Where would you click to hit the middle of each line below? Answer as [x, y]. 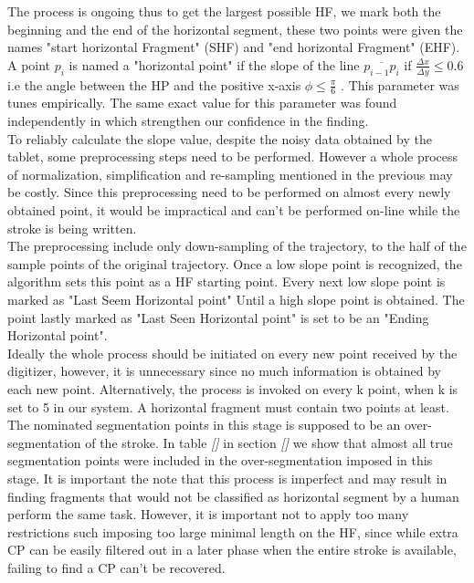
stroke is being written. [72, 228]
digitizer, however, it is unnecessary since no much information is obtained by [224, 371]
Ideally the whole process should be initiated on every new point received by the [232, 353]
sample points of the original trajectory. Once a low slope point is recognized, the [235, 263]
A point [29, 64]
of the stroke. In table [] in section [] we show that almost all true [269, 442]
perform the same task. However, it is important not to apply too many [208, 514]
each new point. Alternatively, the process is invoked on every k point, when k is [233, 388]
